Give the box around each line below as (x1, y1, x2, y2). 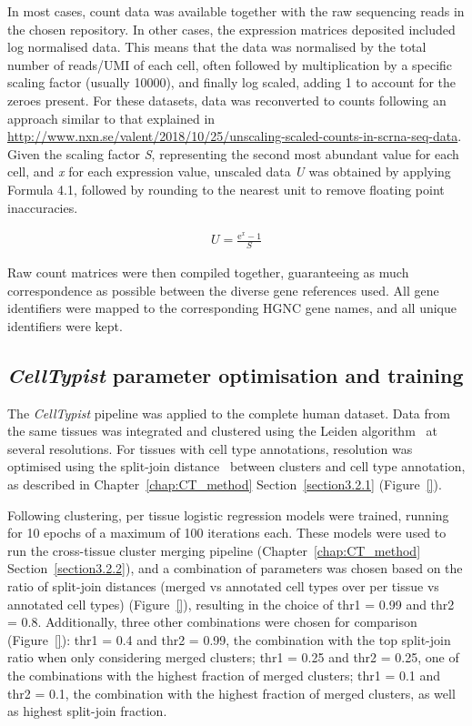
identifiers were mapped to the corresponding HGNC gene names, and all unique (7, 298, 457, 318)
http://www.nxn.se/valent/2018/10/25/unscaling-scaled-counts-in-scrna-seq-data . (7, 126, 462, 146)
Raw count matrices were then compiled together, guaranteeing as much (7, 263, 409, 282)
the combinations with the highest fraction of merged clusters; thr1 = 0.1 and (7, 665, 441, 684)
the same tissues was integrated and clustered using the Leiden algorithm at (7, 421, 437, 440)
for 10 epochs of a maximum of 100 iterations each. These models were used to (7, 523, 447, 542)
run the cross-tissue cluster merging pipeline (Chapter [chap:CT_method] (7, 540, 421, 560)
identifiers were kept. (7, 316, 123, 335)
